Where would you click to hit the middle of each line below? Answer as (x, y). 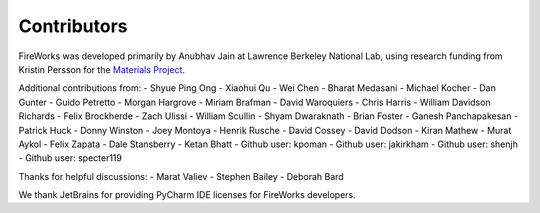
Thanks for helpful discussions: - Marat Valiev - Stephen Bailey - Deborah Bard (181, 176)
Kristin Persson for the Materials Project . (101, 69)
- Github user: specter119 (70, 158)
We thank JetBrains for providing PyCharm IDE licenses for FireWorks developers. (187, 195)
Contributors (73, 26)
